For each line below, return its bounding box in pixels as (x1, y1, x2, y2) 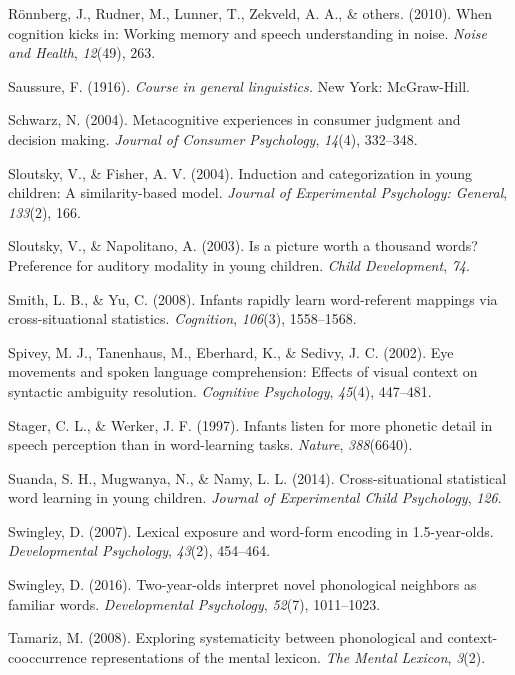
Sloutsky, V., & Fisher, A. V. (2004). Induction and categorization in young (8, 162, 473, 183)
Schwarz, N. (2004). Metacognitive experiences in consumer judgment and (8, 109, 461, 130)
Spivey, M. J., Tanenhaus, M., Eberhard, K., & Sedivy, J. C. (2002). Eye (8, 341, 454, 362)
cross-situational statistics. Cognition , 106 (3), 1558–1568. (8, 308, 357, 329)
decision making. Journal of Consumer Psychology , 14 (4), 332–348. (8, 128, 418, 149)
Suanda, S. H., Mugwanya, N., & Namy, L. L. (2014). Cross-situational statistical (8, 467, 507, 488)
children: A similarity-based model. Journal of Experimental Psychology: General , (8, 182, 508, 203)
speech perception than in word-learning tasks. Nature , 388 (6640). (8, 434, 413, 455)
